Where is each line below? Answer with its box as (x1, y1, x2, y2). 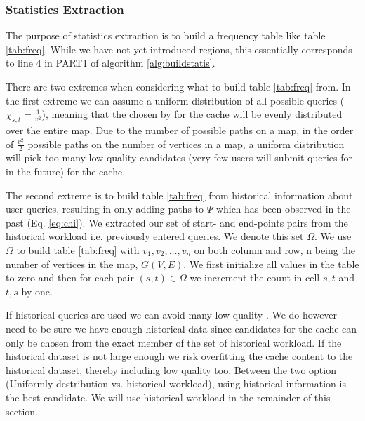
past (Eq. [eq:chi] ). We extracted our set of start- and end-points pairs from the (6, 215, 348, 229)
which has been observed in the (215, 201, 351, 216)
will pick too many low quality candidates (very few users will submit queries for (6, 150, 353, 165)
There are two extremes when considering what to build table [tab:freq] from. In (6, 79, 351, 93)
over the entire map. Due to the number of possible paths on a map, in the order (6, 122, 354, 137)
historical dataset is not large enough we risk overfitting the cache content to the (6, 349, 353, 363)
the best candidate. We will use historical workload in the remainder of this (6, 389, 331, 404)
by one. (21, 283, 53, 298)
